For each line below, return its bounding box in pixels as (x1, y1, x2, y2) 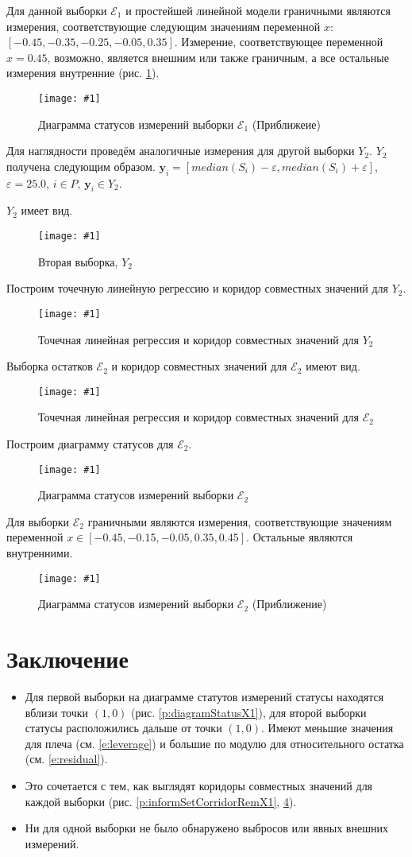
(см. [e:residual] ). (25, 750, 108, 767)
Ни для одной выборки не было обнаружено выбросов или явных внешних (25, 820, 388, 836)
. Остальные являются (246, 529, 353, 545)
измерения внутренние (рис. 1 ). (6, 64, 160, 81)
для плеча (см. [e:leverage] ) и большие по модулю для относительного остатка (25, 735, 404, 751)
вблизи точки (25, 704, 89, 720)
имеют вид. (306, 358, 360, 374)
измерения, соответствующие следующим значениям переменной (6, 17, 321, 34)
